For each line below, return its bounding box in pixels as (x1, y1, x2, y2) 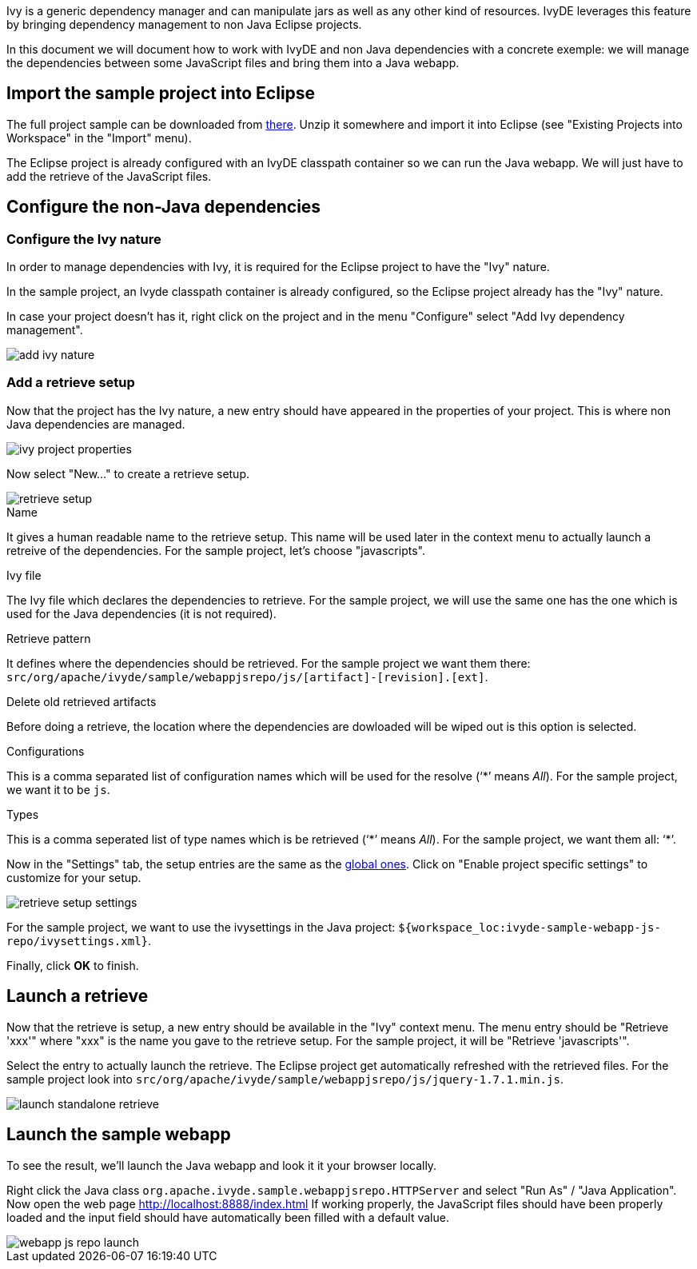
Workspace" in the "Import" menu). (6, 130, 192, 145)
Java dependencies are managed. (6, 417, 185, 431)
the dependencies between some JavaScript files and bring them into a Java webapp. (6, 56, 460, 70)
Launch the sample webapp (6, 1124, 231, 1145)
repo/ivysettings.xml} (6, 934, 149, 948)
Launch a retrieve (6, 986, 149, 1007)
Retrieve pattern (6, 631, 91, 645)
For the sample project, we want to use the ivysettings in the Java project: (6, 920, 396, 934)
